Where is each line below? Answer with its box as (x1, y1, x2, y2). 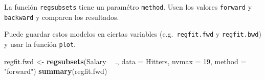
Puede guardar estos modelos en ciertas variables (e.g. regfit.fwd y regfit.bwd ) (4, 29, 261, 39)
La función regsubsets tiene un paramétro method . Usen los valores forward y (4, 2, 252, 12)
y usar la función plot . (4, 38, 76, 49)
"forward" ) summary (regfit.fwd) (4, 66, 107, 76)
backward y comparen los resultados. (4, 11, 119, 22)
